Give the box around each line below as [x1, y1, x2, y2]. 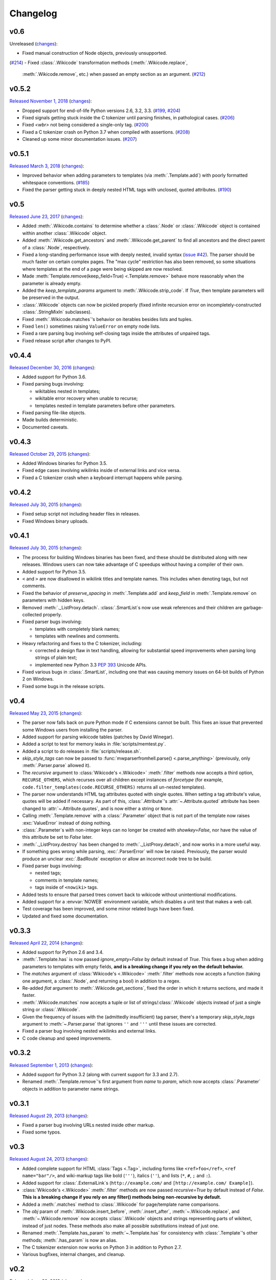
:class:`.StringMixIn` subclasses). [22, 309, 92, 315]
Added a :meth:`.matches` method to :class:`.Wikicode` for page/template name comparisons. [22, 1201, 220, 1207]
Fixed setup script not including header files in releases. [22, 511, 141, 517]
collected [22, 611, 42, 617]
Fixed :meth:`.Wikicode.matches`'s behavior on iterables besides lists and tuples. [22, 316, 193, 322]
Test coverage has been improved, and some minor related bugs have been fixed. [22, 906, 195, 912]
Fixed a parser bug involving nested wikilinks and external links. [22, 1028, 157, 1034]
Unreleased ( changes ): [9, 41, 58, 47]
